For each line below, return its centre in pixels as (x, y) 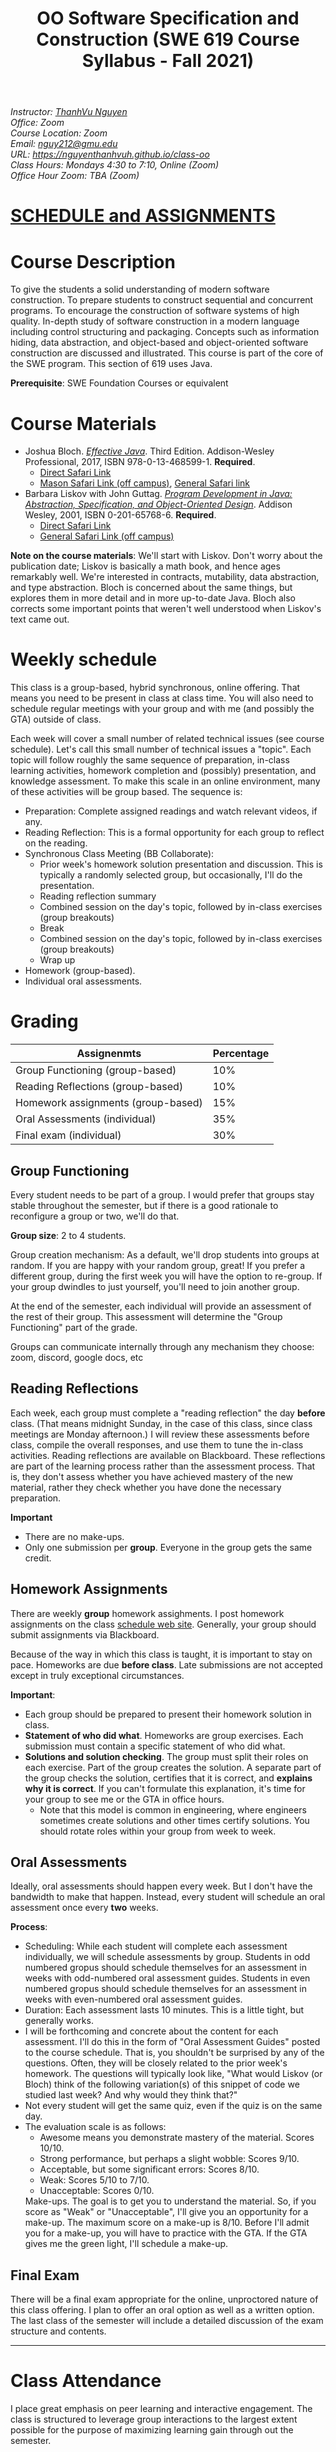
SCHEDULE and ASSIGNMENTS (143, 216)
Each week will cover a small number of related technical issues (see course (167, 739)
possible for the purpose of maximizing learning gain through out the (152, 2430)
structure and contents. (58, 2331)
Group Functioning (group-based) (96, 1070)
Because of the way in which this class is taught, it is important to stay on (161, 1654)
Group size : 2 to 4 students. (68, 1235)
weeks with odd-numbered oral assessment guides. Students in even (167, 1978)
